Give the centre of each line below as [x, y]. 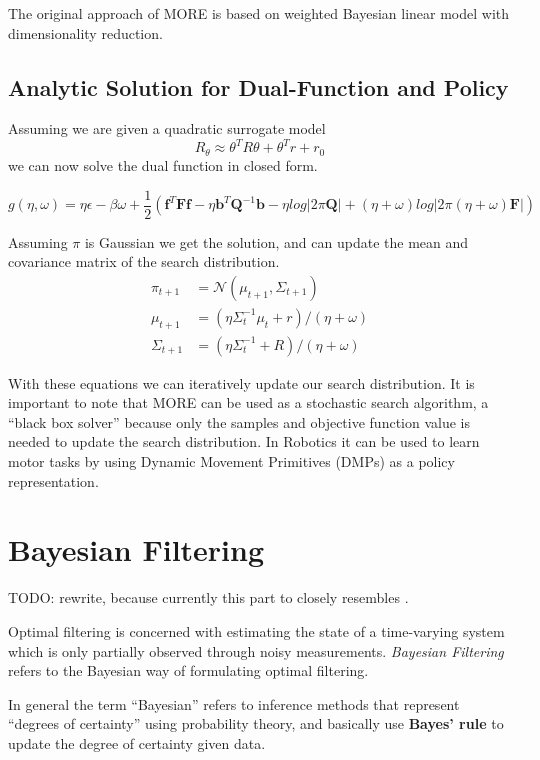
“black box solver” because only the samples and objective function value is [239, 421]
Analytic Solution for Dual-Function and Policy [258, 86]
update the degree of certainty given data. [137, 742]
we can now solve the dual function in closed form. [163, 164]
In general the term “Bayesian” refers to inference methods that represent [234, 703]
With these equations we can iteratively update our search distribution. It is [241, 382]
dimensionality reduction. [85, 32]
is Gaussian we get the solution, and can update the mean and [276, 241]
